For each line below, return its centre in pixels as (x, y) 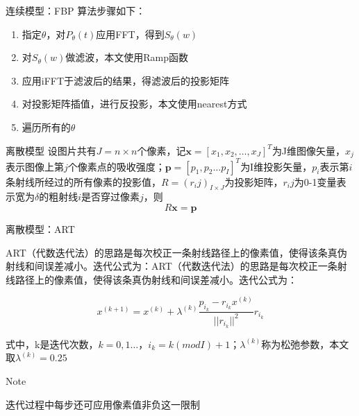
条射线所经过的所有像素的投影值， (83, 181)
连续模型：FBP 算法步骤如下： (76, 10)
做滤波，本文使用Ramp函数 (127, 57)
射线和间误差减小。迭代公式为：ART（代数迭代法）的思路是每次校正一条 (172, 266)
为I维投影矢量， (276, 166)
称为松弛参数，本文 (305, 344)
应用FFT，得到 (130, 34)
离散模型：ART (40, 228)
